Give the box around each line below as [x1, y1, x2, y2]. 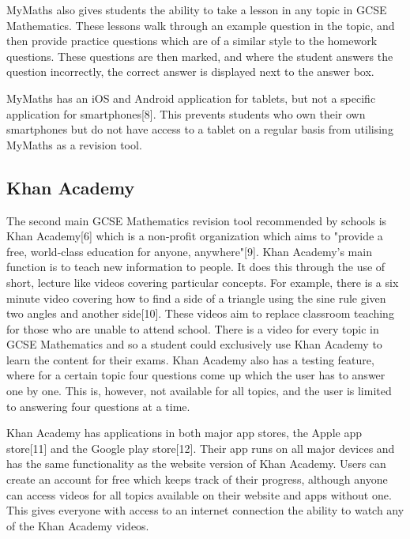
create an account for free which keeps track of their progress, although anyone [6, 471, 388, 488]
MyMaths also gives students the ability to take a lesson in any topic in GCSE [6, 2, 387, 17]
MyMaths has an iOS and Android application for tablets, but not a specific [6, 89, 376, 106]
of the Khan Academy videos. [6, 517, 149, 533]
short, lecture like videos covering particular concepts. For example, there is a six [6, 273, 399, 290]
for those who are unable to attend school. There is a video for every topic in [6, 320, 379, 337]
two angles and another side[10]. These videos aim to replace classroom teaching [6, 305, 394, 322]
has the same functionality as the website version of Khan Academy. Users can [6, 455, 386, 472]
